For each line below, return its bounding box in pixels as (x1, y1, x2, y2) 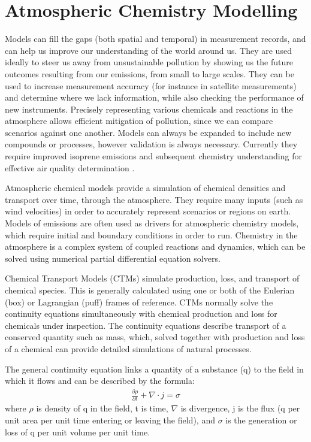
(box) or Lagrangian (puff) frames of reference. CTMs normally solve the (5, 295, 273, 308)
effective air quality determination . (5, 161, 135, 174)
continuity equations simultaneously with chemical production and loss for (5, 307, 277, 320)
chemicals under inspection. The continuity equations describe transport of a (5, 319, 286, 331)
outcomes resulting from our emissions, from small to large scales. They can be (5, 67, 294, 80)
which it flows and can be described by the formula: (5, 374, 195, 387)
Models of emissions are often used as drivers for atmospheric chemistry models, (5, 217, 299, 229)
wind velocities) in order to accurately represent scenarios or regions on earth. (5, 205, 291, 217)
